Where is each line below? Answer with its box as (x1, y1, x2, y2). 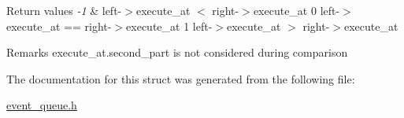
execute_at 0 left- (253, 2, 340, 18)
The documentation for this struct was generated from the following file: (6, 70, 355, 87)
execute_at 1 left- (126, 17, 213, 34)
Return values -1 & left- (6, 2, 122, 18)
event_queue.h (6, 97, 77, 113)
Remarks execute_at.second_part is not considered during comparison (6, 44, 348, 61)
